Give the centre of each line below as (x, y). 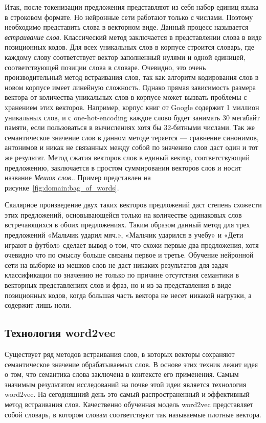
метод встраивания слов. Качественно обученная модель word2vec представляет (129, 404)
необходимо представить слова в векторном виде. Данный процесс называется (127, 27)
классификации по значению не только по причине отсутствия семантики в (122, 275)
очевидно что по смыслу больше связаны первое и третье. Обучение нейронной (129, 255)
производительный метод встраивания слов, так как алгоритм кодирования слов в (132, 77)
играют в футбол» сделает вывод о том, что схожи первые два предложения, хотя (132, 245)
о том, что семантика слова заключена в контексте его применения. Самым (122, 374)
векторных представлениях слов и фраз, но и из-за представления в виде (118, 285)
